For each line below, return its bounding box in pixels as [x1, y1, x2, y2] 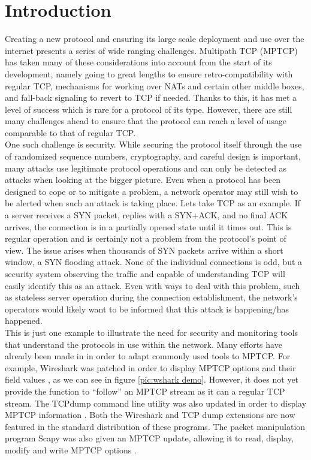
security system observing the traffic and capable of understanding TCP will [5, 267, 285, 279]
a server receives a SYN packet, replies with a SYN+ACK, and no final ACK [5, 209, 288, 221]
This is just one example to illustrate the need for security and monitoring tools [5, 326, 298, 338]
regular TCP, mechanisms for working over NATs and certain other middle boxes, [5, 79, 304, 92]
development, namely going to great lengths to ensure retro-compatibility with [5, 67, 293, 80]
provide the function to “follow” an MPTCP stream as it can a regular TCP [5, 384, 285, 397]
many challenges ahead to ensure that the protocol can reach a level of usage [5, 115, 287, 127]
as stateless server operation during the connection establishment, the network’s [5, 291, 298, 303]
